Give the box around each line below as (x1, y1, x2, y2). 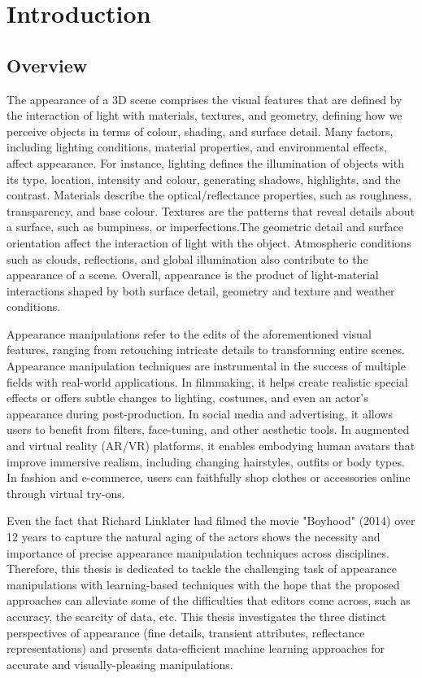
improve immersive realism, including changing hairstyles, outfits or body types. (7, 453, 405, 470)
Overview (7, 52, 88, 77)
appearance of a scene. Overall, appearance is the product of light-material (7, 266, 379, 283)
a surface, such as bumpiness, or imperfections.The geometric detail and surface (7, 218, 403, 235)
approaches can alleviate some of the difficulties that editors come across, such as (7, 592, 411, 609)
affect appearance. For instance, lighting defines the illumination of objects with (7, 154, 404, 171)
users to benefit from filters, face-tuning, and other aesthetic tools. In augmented (7, 421, 410, 438)
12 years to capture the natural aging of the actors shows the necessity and (7, 528, 381, 545)
